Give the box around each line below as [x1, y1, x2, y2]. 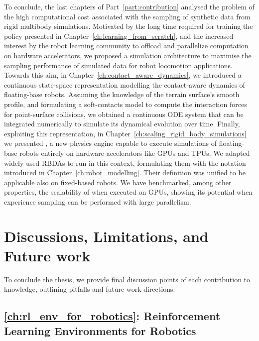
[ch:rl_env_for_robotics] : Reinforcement [4, 308, 221, 324]
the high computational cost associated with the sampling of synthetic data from [4, 11, 251, 21]
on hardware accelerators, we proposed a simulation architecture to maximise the [4, 50, 252, 60]
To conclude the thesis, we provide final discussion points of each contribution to [4, 274, 251, 284]
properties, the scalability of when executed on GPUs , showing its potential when [4, 187, 253, 197]
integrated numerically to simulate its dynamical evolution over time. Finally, [4, 118, 240, 129]
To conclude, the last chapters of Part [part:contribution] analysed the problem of [4, 1, 255, 11]
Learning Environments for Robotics [4, 323, 196, 338]
